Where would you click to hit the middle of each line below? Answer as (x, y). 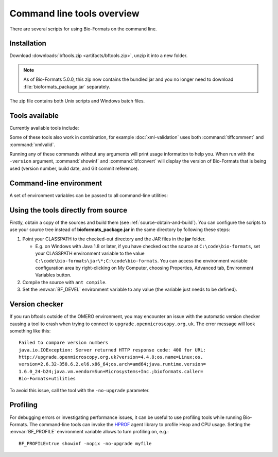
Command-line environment (56, 183)
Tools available (34, 116)
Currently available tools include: (44, 128)
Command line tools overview (75, 13)
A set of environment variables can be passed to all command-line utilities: (89, 195)
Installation (28, 43)
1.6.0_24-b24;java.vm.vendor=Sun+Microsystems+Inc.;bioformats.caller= (111, 371)
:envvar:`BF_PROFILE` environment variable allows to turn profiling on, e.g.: (89, 432)
